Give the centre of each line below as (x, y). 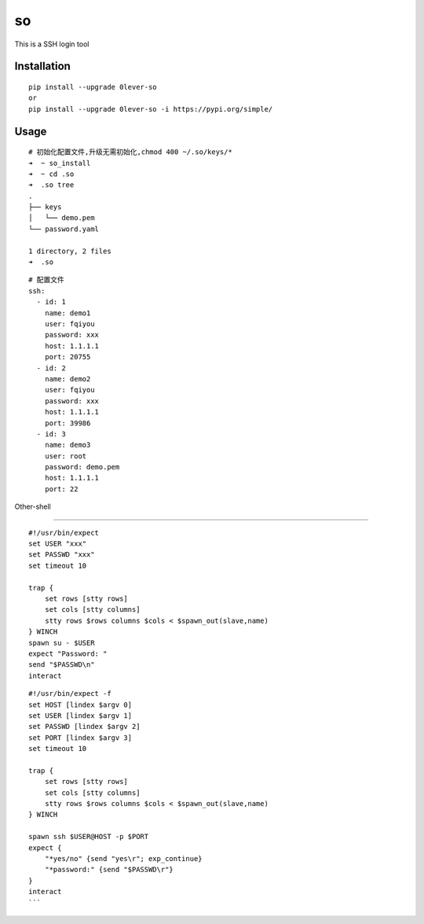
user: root (66, 456)
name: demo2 (68, 379)
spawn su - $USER (62, 642)
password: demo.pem (82, 467)
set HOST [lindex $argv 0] (80, 705)
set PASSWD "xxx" (62, 555)
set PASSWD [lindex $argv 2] (84, 727)
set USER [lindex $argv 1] (80, 715)
